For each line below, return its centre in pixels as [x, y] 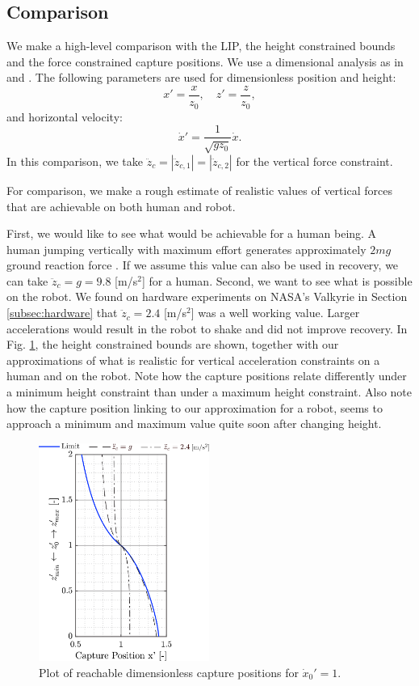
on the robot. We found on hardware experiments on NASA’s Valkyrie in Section [207, 296]
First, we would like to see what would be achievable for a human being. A [192, 233]
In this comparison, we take [75, 161]
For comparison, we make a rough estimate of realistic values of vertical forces [199, 190]
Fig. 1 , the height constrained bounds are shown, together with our [173, 344]
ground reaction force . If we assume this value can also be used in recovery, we [203, 265]
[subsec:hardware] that [62, 313]
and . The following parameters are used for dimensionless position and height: [201, 77]
